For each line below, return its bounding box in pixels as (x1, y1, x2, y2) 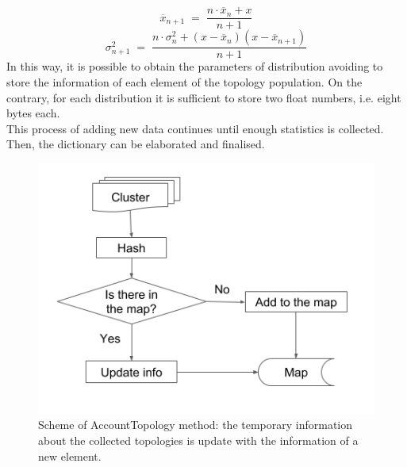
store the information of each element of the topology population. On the (6, 73, 363, 90)
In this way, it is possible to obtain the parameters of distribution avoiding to (6, 58, 383, 75)
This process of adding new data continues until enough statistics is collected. (6, 120, 384, 136)
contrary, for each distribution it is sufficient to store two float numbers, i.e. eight (6, 89, 401, 105)
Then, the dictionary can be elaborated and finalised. (6, 136, 265, 152)
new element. (38, 447, 102, 464)
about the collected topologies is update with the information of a (38, 431, 359, 448)
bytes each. (6, 105, 60, 121)
